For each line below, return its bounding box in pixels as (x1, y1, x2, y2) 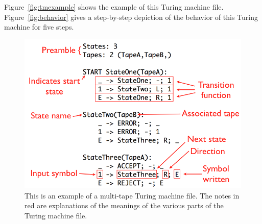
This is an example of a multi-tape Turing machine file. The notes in (25, 190, 240, 201)
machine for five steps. (4, 21, 74, 32)
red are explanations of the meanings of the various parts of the (25, 200, 224, 211)
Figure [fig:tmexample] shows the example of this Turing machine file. (4, 2, 224, 12)
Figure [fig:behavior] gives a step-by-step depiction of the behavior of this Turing (4, 11, 258, 22)
